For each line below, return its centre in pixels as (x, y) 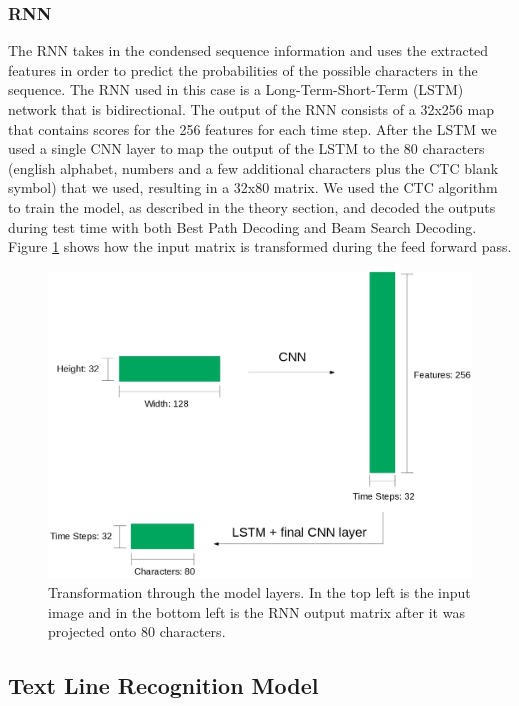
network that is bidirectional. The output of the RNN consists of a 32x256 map (251, 109)
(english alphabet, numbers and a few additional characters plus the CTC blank (253, 167)
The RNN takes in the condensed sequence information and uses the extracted (248, 50)
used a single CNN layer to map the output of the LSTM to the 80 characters (246, 148)
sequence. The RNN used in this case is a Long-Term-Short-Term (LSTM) (236, 89)
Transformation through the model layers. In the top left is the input (259, 591)
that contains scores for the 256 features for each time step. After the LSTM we (252, 128)
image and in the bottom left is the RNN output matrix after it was (256, 611)
